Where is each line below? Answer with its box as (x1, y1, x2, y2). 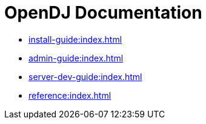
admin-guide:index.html (28, 52, 124, 63)
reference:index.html (28, 90, 111, 101)
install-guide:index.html (28, 34, 122, 45)
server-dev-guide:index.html (28, 71, 142, 82)
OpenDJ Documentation (4, 2, 202, 23)
